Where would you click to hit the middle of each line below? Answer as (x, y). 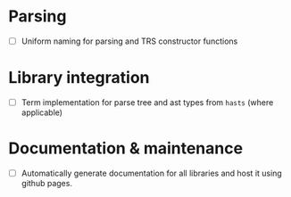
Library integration (79, 78)
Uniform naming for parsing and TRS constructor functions (129, 41)
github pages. (47, 183)
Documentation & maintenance (125, 148)
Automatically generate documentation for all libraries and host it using (151, 173)
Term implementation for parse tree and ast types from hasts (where (147, 102)
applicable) (42, 112)
